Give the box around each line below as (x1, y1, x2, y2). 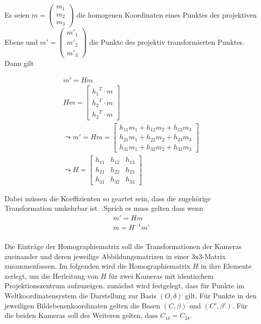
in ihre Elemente (201, 261, 252, 271)
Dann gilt (5, 58, 34, 68)
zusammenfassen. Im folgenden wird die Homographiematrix (5, 261, 191, 271)
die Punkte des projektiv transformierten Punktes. (89, 36, 245, 47)
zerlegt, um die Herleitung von (5, 270, 99, 281)
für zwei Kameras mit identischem (109, 270, 214, 281)
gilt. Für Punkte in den (185, 290, 257, 300)
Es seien (5, 9, 30, 20)
